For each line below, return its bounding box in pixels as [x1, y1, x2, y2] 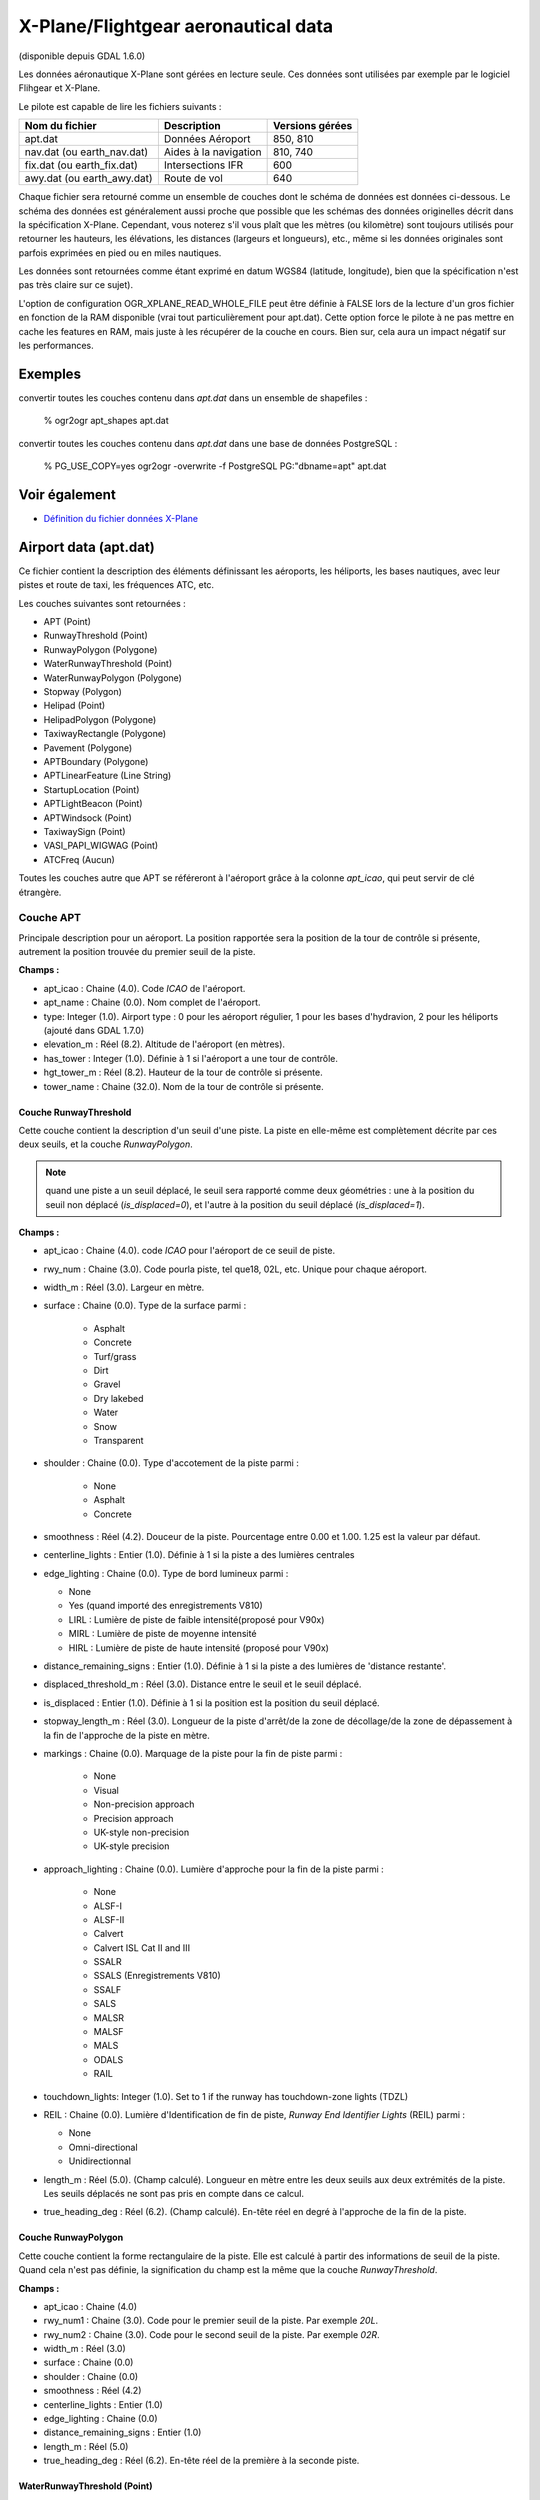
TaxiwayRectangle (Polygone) [43, 728, 167, 740]
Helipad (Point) [43, 700, 106, 712]
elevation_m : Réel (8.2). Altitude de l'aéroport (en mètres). [43, 1038, 285, 1050]
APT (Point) [43, 616, 92, 628]
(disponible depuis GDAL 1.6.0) [18, 50, 146, 62]
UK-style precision [93, 1840, 170, 1852]
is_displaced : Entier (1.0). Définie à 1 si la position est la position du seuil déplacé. [43, 1696, 380, 1709]
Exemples [18, 365, 82, 382]
